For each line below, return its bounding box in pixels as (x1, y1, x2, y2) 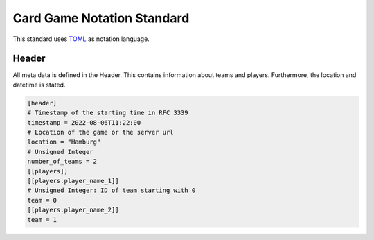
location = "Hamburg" (27, 138, 101, 146)
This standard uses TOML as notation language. (12, 35, 150, 43)
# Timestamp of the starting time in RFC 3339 (27, 109, 188, 117)
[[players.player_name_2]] (27, 206, 119, 214)
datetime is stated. (12, 80, 66, 89)
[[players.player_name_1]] (27, 177, 119, 185)
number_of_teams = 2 (27, 157, 97, 166)
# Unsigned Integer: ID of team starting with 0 (27, 187, 196, 194)
